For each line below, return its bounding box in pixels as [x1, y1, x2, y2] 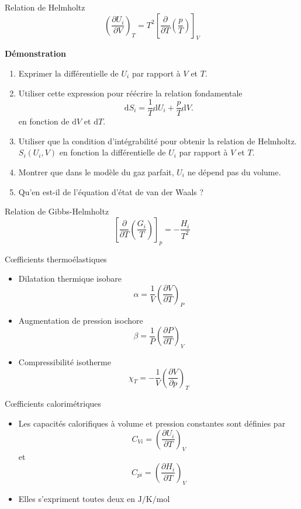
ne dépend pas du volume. [187, 166, 281, 178]
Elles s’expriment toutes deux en [18, 492, 135, 504]
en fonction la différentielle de [59, 146, 166, 158]
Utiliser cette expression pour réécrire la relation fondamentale [18, 86, 243, 99]
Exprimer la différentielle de [18, 67, 119, 79]
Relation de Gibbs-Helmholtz [5, 205, 109, 217]
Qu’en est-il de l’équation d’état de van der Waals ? [18, 185, 204, 198]
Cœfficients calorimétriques [5, 397, 102, 410]
